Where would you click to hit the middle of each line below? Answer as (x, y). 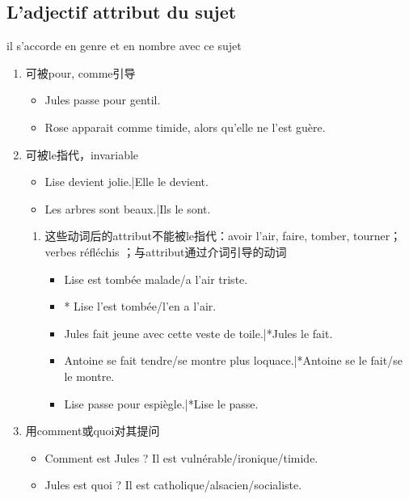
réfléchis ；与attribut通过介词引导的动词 (183, 251)
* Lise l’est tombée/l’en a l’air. (140, 306)
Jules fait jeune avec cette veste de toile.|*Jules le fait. (198, 333)
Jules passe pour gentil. (103, 100)
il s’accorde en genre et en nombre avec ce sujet (124, 46)
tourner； (377, 236)
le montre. (89, 376)
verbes (61, 251)
